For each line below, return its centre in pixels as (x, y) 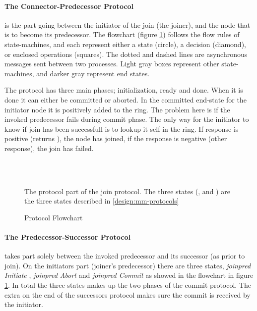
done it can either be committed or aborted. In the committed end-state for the (126, 99)
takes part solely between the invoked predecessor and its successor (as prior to (125, 256)
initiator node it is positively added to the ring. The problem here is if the (117, 109)
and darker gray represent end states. (93, 73)
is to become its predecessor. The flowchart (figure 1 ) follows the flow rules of (122, 34)
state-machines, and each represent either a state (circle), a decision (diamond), (125, 44)
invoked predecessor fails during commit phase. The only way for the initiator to (127, 119)
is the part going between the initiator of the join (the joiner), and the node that (128, 25)
